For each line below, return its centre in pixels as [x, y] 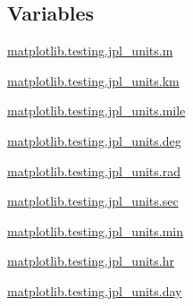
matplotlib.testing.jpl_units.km [93, 80]
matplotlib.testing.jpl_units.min [95, 230]
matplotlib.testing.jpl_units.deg [94, 140]
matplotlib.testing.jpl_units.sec [93, 201]
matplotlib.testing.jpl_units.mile [96, 110]
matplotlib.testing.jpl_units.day [95, 290]
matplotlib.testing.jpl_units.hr [91, 261]
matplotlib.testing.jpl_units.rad [94, 170]
